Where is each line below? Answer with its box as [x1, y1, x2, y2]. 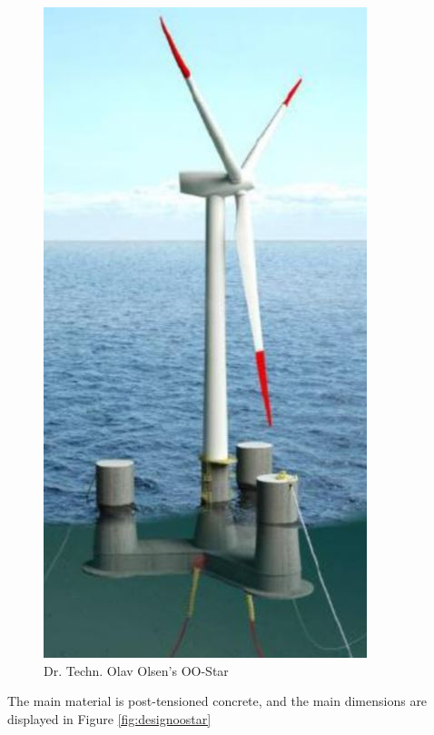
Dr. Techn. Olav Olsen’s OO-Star [44, 661, 229, 680]
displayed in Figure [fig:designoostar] [7, 709, 212, 728]
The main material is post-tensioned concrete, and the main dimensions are [7, 691, 428, 710]
